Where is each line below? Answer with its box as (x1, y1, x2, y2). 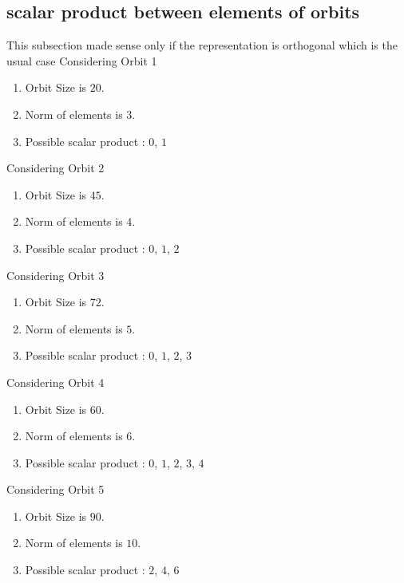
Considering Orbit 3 (6, 266, 105, 283)
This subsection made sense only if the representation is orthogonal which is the (6, 37, 398, 53)
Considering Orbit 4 (6, 373, 105, 390)
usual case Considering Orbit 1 (6, 52, 157, 69)
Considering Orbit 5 (6, 481, 105, 498)
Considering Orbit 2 (6, 160, 105, 176)
